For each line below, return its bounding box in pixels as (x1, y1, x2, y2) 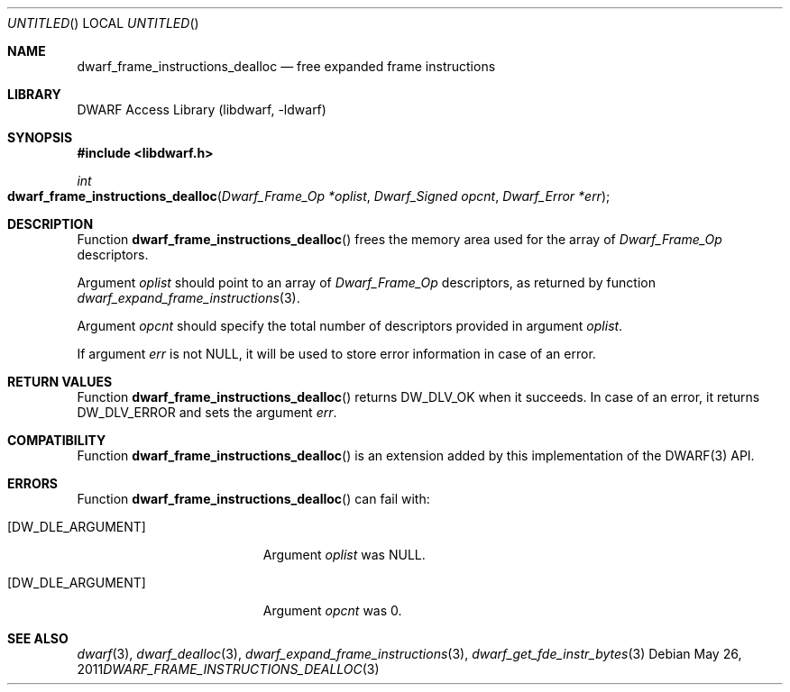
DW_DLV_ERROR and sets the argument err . (77, 405, 337, 420)
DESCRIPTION (7, 216, 94, 232)
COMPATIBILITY (7, 432, 106, 448)
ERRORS (7, 476, 59, 491)
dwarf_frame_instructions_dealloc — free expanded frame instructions (77, 59, 496, 74)
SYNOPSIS (7, 130, 73, 145)
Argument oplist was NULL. (262, 547, 426, 562)
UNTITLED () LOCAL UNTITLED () (7, 15, 199, 31)
